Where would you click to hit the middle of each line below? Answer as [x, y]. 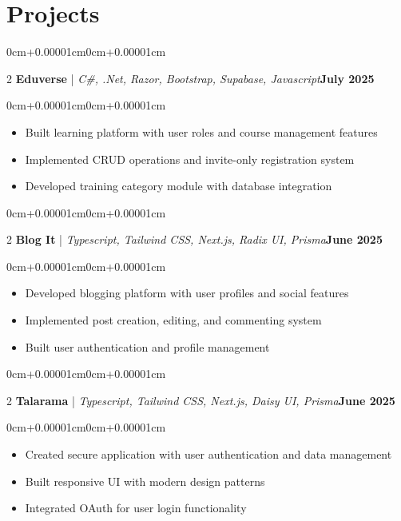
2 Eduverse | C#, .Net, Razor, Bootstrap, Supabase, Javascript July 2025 [191, 78]
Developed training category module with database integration [179, 186]
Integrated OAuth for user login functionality [136, 508]
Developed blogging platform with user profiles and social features [187, 293]
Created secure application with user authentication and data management [208, 454]
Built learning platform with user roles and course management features [201, 131]
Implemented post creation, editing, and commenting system [173, 320]
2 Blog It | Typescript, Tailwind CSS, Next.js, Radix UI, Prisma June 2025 [195, 239]
